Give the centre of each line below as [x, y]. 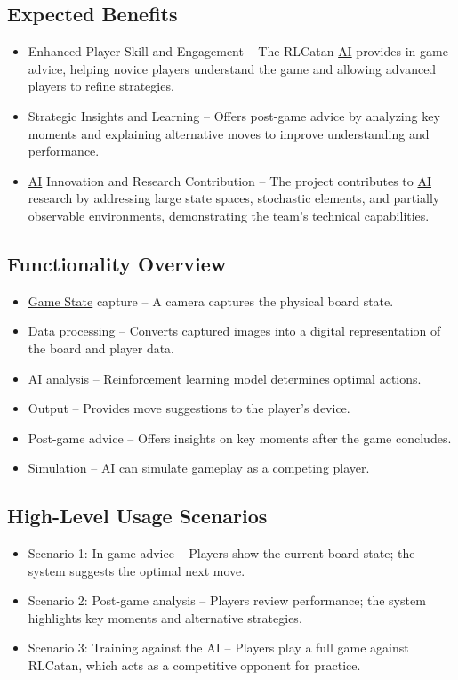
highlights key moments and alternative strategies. [165, 617]
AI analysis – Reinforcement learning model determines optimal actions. [225, 378]
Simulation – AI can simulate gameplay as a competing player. [199, 468]
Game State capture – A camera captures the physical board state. [211, 300]
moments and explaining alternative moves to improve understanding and [229, 133]
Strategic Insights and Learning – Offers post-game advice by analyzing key [234, 115]
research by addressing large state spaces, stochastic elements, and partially [234, 198]
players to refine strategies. [101, 86]
